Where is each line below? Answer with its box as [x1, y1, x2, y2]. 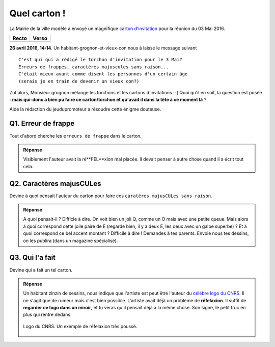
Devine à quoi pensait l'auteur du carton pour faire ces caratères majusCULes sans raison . [9, 193, 212, 199]
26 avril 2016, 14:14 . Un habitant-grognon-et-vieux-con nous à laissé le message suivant [9, 45, 197, 51]
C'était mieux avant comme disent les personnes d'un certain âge [18, 71, 188, 77]
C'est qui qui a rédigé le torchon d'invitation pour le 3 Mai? [18, 57, 183, 63]
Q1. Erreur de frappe [9, 119, 75, 128]
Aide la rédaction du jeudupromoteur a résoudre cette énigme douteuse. [9, 106, 161, 112]
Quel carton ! [9, 8, 66, 19]
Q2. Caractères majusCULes [9, 179, 101, 188]
